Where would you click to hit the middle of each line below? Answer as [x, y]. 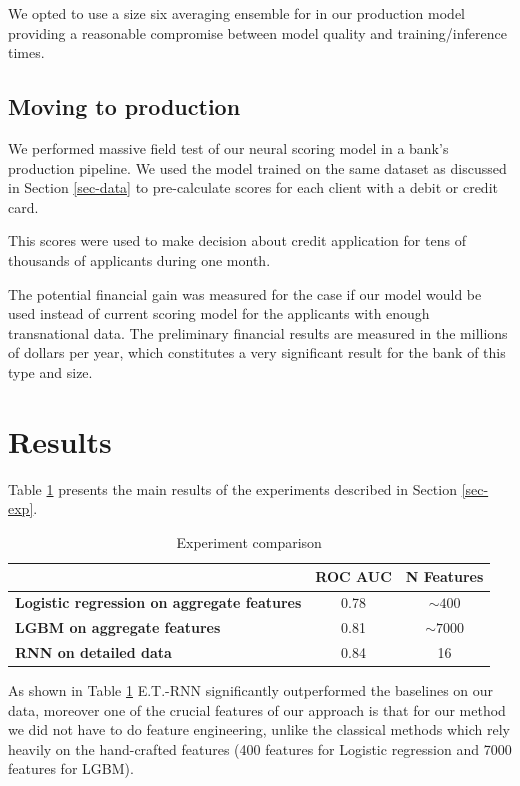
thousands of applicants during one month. [139, 259]
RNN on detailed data [93, 651]
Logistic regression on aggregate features [158, 602]
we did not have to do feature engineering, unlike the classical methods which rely [259, 729]
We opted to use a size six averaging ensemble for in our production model [237, 13]
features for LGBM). [71, 768]
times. [26, 52]
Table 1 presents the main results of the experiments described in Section [232, 488]
